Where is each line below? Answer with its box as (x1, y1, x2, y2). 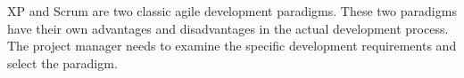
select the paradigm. (7, 53, 118, 72)
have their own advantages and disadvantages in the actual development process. (7, 19, 449, 37)
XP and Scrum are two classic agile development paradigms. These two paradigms (7, 2, 457, 19)
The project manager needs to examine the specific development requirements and (7, 36, 457, 55)
